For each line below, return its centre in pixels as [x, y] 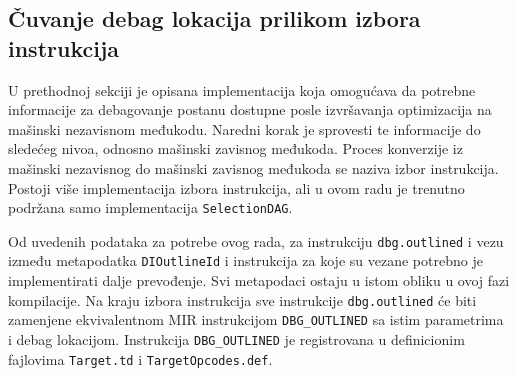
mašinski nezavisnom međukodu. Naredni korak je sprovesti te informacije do [244, 128]
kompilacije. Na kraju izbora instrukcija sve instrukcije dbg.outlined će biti [242, 299]
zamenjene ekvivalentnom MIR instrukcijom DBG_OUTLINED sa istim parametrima [256, 319]
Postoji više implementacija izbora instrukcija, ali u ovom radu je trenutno [236, 187]
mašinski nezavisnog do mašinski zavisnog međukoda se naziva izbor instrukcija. [253, 167]
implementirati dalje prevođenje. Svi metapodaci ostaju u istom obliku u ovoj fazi [259, 280]
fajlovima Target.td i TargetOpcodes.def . [140, 358]
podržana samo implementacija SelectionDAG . [150, 207]
